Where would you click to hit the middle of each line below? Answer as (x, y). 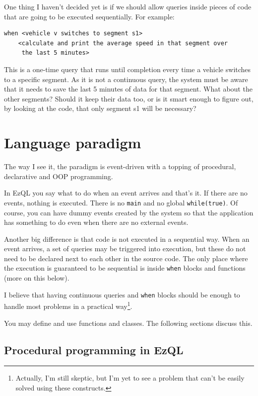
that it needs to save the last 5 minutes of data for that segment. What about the (128, 89)
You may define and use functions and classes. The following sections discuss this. (128, 323)
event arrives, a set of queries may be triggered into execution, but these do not (125, 248)
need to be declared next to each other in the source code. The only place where (126, 258)
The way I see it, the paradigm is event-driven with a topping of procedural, (120, 166)
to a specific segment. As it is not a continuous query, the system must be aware (126, 79)
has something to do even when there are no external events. (96, 222)
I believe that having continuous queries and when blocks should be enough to (122, 294)
